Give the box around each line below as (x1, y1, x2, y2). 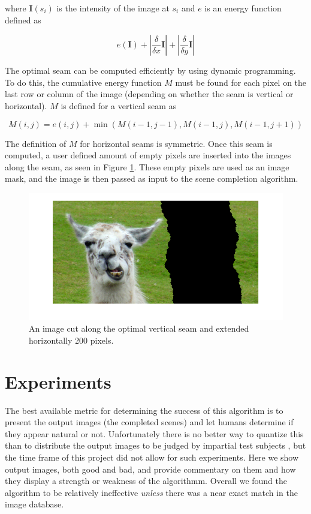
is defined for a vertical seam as (61, 99, 177, 112)
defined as (5, 13, 41, 26)
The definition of (5, 137, 67, 149)
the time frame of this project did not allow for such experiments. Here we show (5, 450, 299, 463)
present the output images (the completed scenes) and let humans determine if (5, 416, 294, 428)
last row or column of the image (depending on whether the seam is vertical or (5, 88, 294, 100)
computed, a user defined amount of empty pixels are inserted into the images (5, 149, 291, 161)
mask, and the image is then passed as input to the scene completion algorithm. (5, 172, 298, 185)
